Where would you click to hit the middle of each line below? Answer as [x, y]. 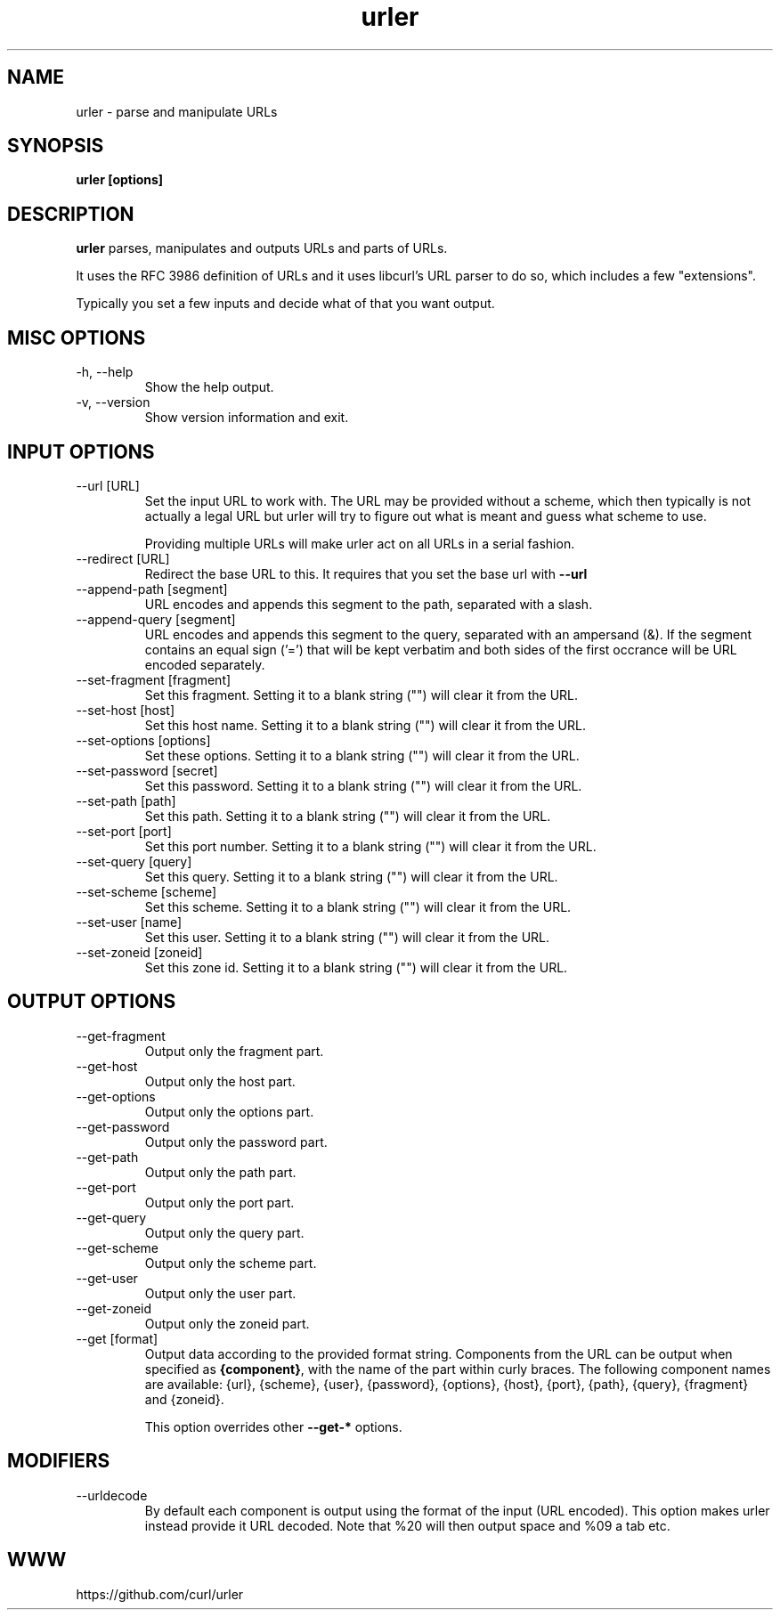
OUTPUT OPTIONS [92, 1002]
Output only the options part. [229, 1111]
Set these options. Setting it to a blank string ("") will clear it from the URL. [362, 755]
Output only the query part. [224, 1232]
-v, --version [113, 402]
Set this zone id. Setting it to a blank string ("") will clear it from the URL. [356, 967]
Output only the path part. [220, 1172]
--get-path [107, 1157]
